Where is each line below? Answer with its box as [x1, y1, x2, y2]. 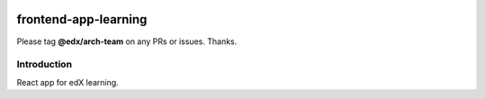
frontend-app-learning [16, 12, 148, 27]
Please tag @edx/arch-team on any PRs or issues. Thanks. [16, 36, 238, 47]
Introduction [16, 58, 72, 71]
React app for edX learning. [16, 76, 119, 87]
